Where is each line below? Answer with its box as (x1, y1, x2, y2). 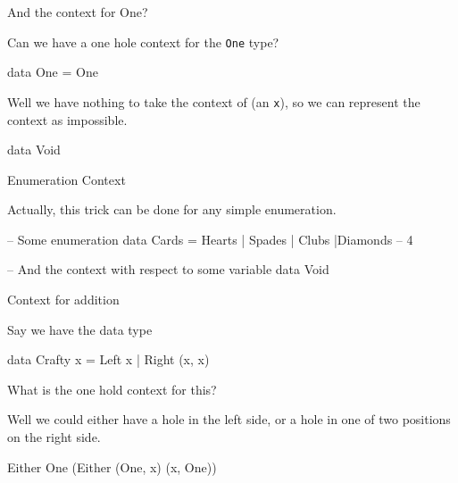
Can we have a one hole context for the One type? (7, 32, 279, 51)
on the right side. (7, 428, 101, 446)
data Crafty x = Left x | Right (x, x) (7, 350, 210, 369)
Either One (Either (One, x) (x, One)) (7, 457, 217, 476)
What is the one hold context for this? (7, 379, 217, 398)
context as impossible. (7, 110, 128, 129)
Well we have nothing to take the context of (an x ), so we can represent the (7, 92, 421, 111)
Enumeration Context (7, 170, 126, 188)
